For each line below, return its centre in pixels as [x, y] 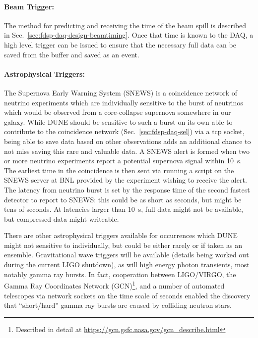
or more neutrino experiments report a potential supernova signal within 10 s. [123, 161]
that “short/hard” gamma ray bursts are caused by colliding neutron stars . [118, 305]
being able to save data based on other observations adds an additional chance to [128, 141]
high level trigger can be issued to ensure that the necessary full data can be [120, 44]
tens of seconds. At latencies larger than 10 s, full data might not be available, [124, 209]
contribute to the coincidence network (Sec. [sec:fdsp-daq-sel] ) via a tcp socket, [124, 131]
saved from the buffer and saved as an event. [72, 54]
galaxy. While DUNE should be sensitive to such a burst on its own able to [118, 121]
